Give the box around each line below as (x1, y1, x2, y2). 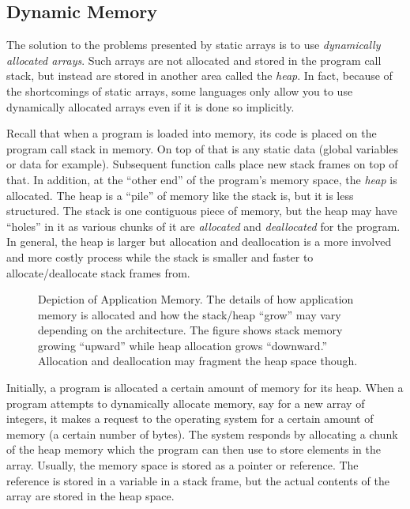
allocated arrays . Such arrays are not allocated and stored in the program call (6, 51, 382, 68)
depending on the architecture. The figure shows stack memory (38, 322, 343, 338)
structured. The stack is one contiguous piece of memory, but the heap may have (6, 202, 397, 219)
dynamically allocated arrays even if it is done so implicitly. (6, 98, 295, 115)
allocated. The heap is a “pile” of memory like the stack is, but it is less (6, 187, 354, 203)
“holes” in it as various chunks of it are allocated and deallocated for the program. (6, 217, 401, 234)
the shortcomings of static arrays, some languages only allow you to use (6, 82, 353, 99)
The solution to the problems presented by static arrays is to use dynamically (6, 36, 381, 53)
